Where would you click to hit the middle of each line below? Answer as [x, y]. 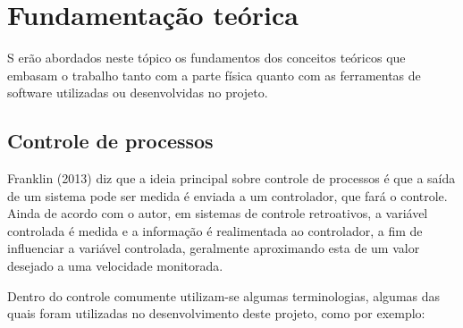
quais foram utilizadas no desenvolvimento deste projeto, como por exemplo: [216, 313]
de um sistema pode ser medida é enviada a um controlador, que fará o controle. [227, 195]
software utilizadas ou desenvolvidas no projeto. [138, 93]
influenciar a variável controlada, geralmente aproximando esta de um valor [214, 248]
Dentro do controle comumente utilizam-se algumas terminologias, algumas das [224, 295]
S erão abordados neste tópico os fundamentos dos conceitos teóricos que [206, 58]
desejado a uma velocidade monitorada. [115, 266]
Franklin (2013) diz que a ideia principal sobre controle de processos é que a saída [231, 178]
